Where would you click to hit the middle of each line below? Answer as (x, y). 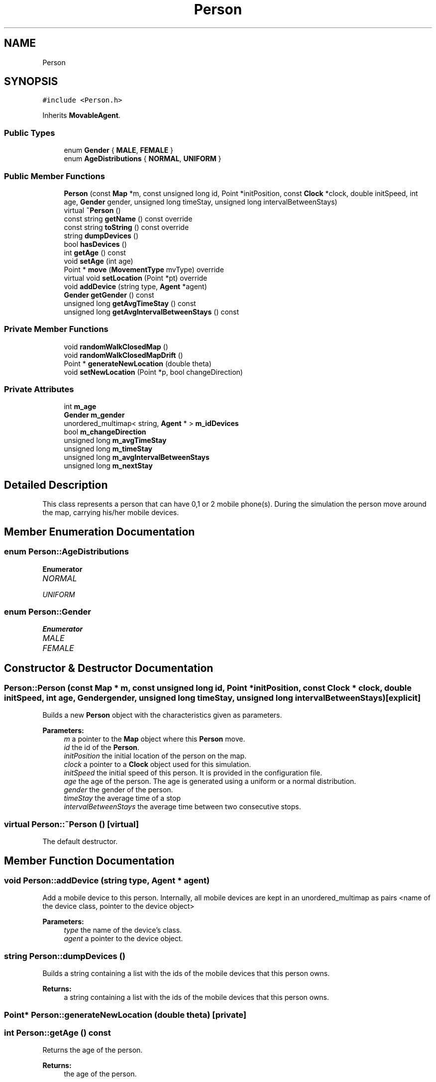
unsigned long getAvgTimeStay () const (130, 303)
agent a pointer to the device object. (123, 939)
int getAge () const (95, 252)
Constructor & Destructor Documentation (109, 668)
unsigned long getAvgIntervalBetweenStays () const (152, 312)
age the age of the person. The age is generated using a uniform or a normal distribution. (210, 781)
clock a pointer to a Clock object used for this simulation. (158, 764)
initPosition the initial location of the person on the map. (155, 756)
